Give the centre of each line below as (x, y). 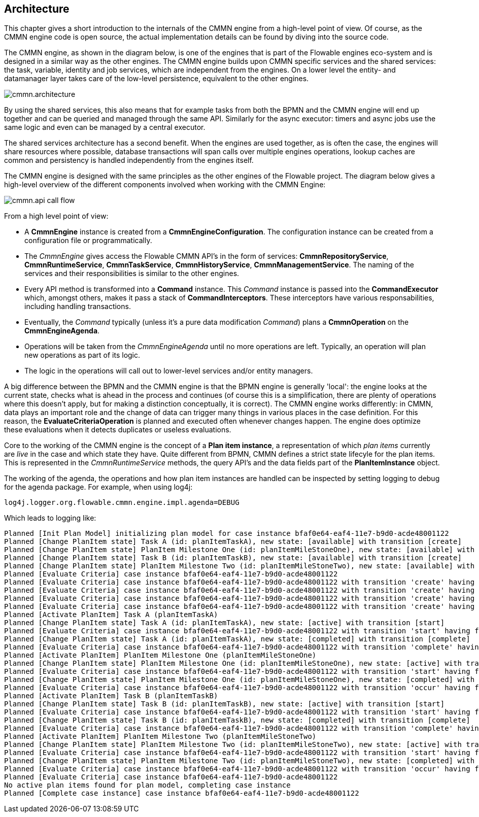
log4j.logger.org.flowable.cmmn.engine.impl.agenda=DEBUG (122, 503)
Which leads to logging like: (50, 518)
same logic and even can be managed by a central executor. (105, 127)
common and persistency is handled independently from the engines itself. (129, 160)
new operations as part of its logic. (82, 355)
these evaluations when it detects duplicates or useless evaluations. (118, 430)
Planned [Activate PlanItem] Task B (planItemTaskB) (111, 696)
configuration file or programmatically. (88, 241)
